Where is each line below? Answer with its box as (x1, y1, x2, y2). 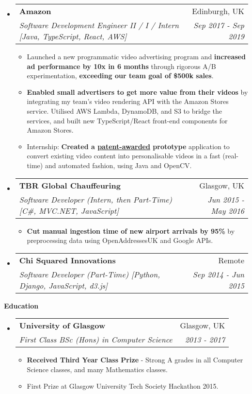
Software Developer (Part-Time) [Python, (19, 268, 160, 280)
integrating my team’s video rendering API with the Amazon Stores (27, 96, 229, 106)
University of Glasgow (19, 320, 106, 331)
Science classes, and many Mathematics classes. (27, 364, 168, 374)
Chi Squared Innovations (19, 254, 116, 266)
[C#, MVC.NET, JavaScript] (19, 205, 119, 216)
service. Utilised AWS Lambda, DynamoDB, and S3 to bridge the (27, 105, 222, 116)
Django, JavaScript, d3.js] (19, 279, 108, 291)
